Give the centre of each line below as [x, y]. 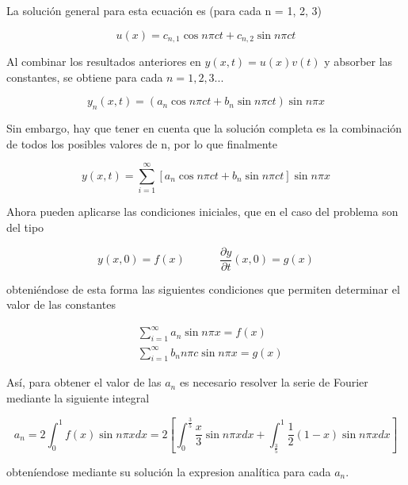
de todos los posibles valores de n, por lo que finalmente [142, 143]
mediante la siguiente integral [78, 398]
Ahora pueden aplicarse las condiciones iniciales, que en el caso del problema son [202, 212]
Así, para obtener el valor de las [84, 382]
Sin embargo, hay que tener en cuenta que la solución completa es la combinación [204, 128]
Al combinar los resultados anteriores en [104, 62]
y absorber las [358, 62]
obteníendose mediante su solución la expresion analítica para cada [169, 471]
